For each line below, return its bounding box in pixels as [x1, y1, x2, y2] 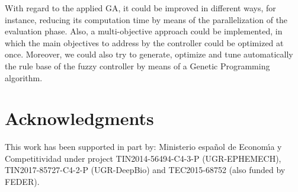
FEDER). [5, 175, 40, 188]
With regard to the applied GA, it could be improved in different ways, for [5, 2, 276, 14]
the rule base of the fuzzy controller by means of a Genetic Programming [5, 59, 270, 72]
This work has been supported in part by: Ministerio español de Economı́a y [5, 140, 282, 153]
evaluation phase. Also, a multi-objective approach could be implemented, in [5, 25, 283, 37]
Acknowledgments [5, 106, 154, 130]
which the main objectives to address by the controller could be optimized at [5, 36, 284, 49]
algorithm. [5, 71, 43, 84]
